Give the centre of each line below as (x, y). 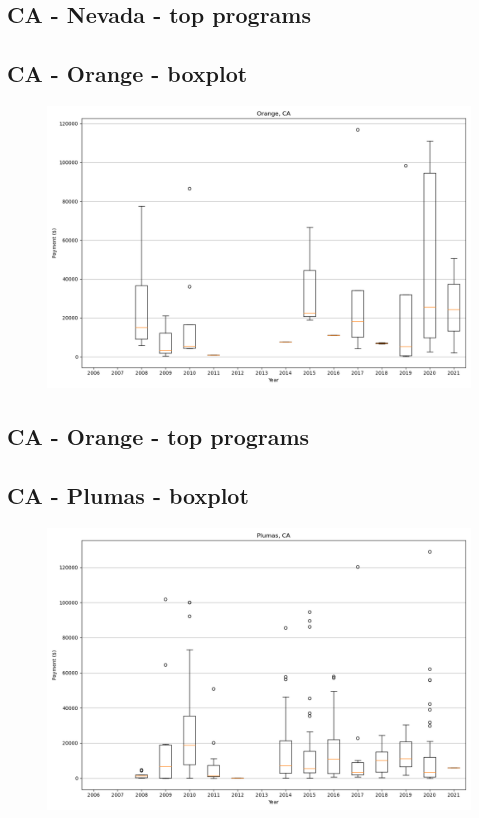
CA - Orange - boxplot (127, 73)
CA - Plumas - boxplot (128, 495)
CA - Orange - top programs (158, 436)
